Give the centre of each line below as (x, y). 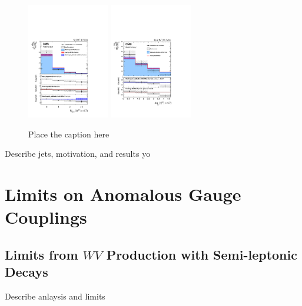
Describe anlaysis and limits (55, 296)
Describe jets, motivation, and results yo (78, 154)
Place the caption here (69, 134)
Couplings (46, 217)
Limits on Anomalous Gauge (123, 194)
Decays (26, 272)
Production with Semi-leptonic (202, 254)
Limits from (42, 254)
